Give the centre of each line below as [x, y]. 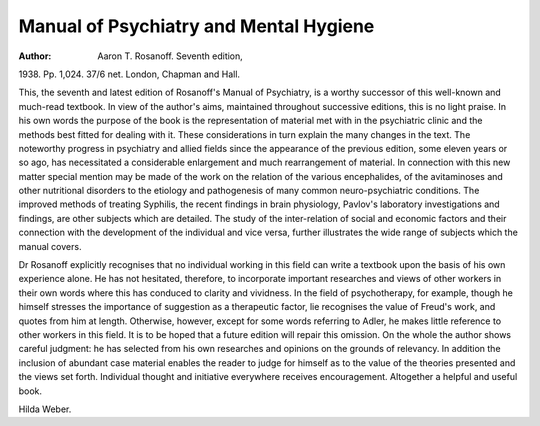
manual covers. [50, 246]
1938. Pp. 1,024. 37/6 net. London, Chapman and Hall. [129, 74]
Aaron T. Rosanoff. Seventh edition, [170, 56]
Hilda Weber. [45, 409]
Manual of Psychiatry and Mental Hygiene [196, 26]
